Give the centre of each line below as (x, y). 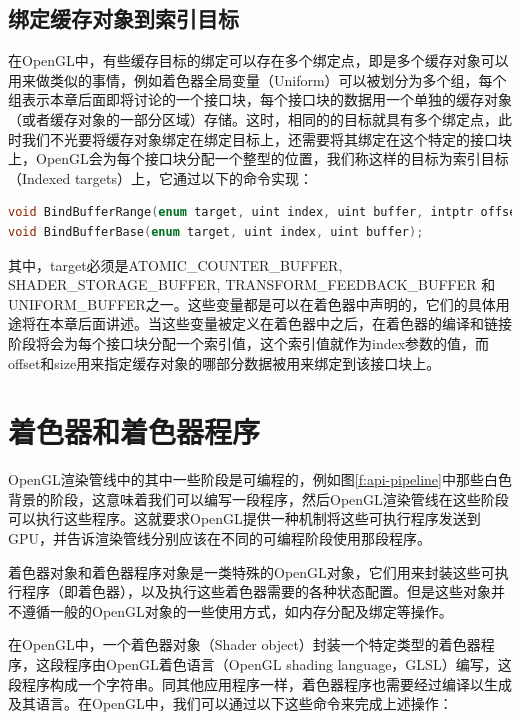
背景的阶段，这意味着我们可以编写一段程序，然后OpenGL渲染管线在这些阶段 (258, 498)
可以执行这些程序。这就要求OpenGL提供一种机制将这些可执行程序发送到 (244, 518)
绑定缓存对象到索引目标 (123, 18)
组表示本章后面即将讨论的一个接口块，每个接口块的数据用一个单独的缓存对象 (260, 99)
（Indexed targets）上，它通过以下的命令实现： (161, 177)
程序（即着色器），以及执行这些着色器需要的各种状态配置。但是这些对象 (256, 591)
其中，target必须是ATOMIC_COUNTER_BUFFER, (175, 264)
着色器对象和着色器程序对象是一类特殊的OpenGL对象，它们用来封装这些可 (251, 571)
